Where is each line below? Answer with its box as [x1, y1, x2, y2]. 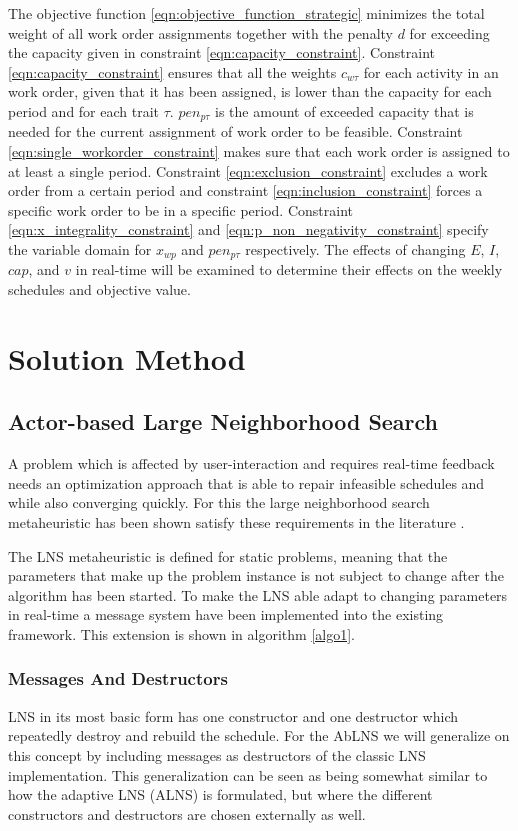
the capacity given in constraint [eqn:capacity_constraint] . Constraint [8, 42, 436, 63]
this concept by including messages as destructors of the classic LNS [8, 744, 426, 765]
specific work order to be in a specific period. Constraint [8, 199, 353, 220]
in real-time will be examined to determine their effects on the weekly [75, 259, 503, 280]
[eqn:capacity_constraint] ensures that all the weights [8, 61, 337, 82]
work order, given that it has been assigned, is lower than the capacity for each [8, 81, 492, 102]
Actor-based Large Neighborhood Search [8, 406, 439, 437]
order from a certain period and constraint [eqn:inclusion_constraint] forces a [8, 180, 483, 201]
